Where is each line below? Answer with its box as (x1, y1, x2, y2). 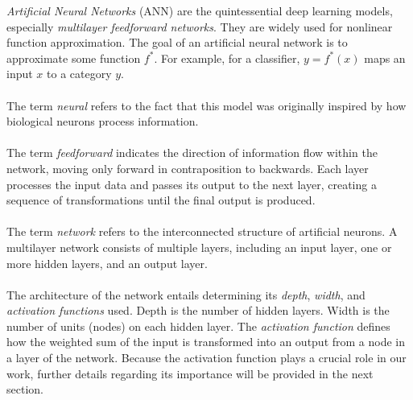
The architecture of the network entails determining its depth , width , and (6, 286, 366, 303)
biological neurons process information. (6, 113, 199, 130)
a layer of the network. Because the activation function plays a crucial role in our (6, 349, 407, 366)
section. (6, 381, 43, 398)
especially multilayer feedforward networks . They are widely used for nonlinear (6, 18, 393, 35)
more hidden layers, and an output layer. (6, 254, 208, 271)
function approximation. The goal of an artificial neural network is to (6, 34, 348, 51)
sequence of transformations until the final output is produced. (6, 192, 316, 208)
